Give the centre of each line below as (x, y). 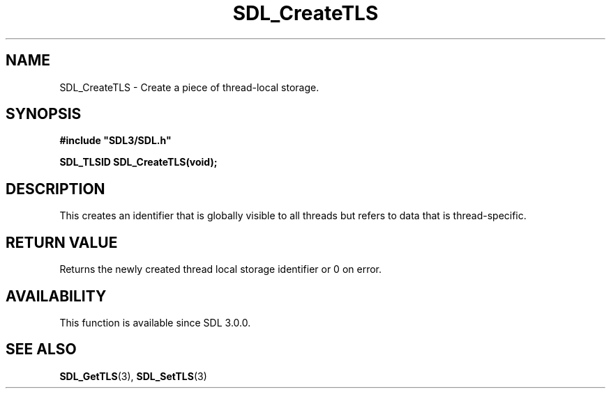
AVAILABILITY (56, 296)
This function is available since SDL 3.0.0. (155, 322)
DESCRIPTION (55, 189)
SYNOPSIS (44, 114)
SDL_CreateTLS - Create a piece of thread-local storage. (189, 87)
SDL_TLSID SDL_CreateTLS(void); (138, 162)
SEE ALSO (41, 349)
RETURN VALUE (62, 242)
